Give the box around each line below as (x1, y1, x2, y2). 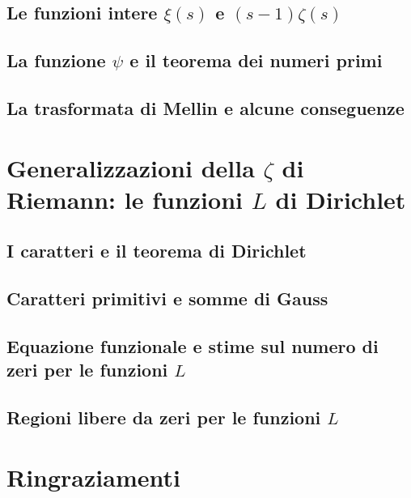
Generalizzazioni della (6, 151, 255, 184)
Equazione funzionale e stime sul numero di (6, 333, 379, 358)
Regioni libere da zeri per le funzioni (6, 405, 321, 430)
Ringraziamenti (6, 460, 180, 493)
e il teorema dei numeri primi (129, 48, 383, 73)
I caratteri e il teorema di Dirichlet (6, 238, 307, 263)
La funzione (6, 48, 106, 73)
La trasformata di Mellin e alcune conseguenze (6, 95, 405, 120)
